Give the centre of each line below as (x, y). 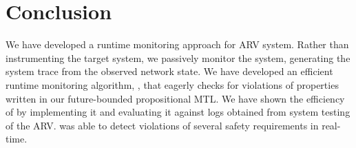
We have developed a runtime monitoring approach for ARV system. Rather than (177, 44)
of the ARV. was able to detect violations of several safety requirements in (162, 125)
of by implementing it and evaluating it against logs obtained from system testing (178, 112)
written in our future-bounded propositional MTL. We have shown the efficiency (175, 98)
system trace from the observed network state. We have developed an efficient (169, 71)
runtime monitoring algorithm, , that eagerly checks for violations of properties (172, 84)
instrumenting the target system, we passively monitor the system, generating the (178, 57)
